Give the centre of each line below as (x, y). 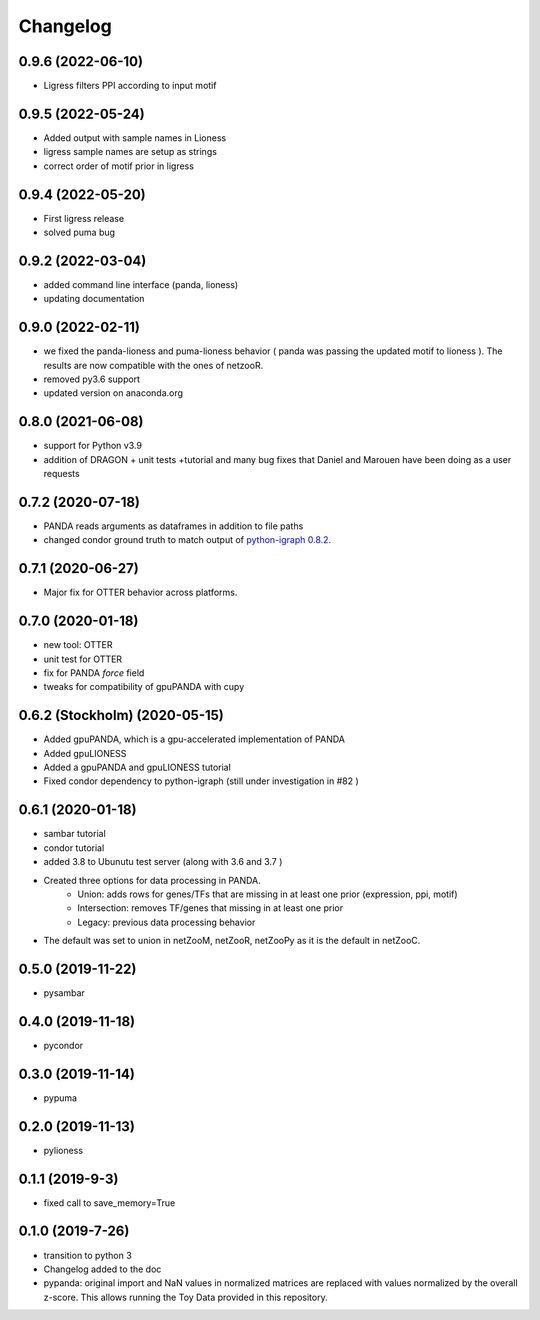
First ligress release (84, 218)
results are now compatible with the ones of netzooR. (153, 365)
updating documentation (94, 299)
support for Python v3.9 (92, 446)
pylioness (63, 1150)
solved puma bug (79, 232)
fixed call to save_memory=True (109, 1202)
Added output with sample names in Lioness (135, 137)
